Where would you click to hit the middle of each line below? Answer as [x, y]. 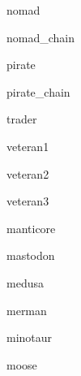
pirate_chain [38, 91]
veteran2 [28, 173]
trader [22, 119]
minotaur [30, 337]
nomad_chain [41, 37]
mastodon [31, 255]
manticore [31, 228]
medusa [25, 282]
